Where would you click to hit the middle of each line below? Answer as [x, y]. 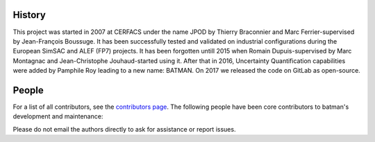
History [30, 15]
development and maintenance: [58, 116]
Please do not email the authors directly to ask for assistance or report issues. [124, 129]
